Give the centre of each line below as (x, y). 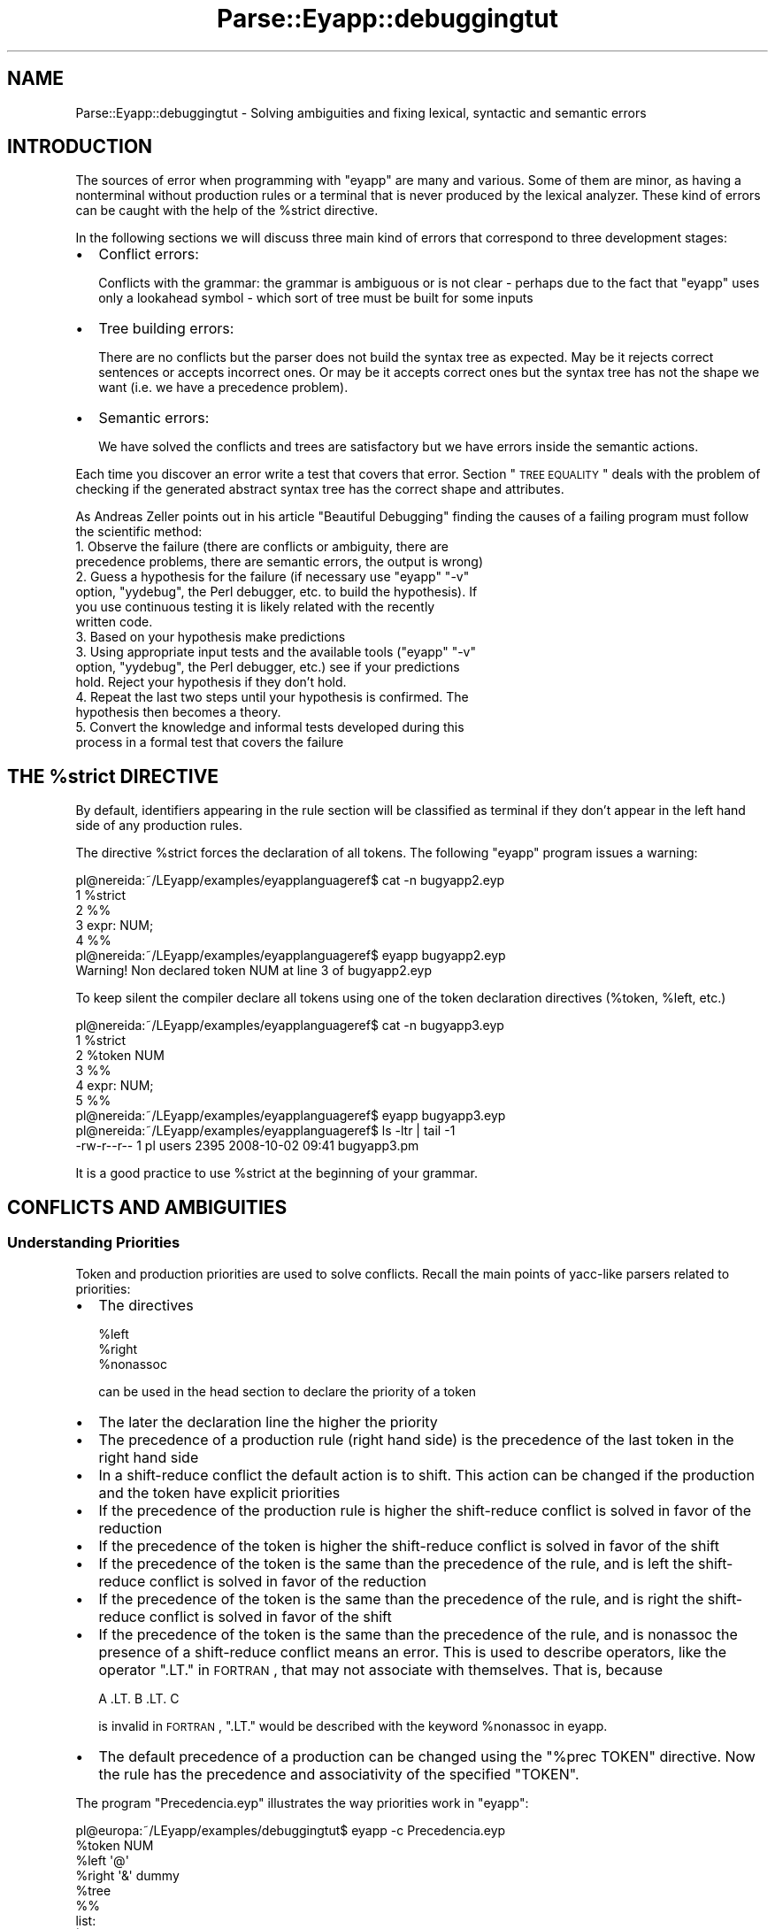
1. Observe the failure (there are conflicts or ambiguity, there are (262, 547)
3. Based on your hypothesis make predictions (211, 637)
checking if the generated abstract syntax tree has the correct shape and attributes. (320, 489)
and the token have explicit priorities (219, 1492)
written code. (114, 622)
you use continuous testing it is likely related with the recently (255, 607)
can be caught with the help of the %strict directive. (227, 211)
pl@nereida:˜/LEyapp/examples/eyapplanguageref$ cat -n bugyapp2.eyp (290, 880)
